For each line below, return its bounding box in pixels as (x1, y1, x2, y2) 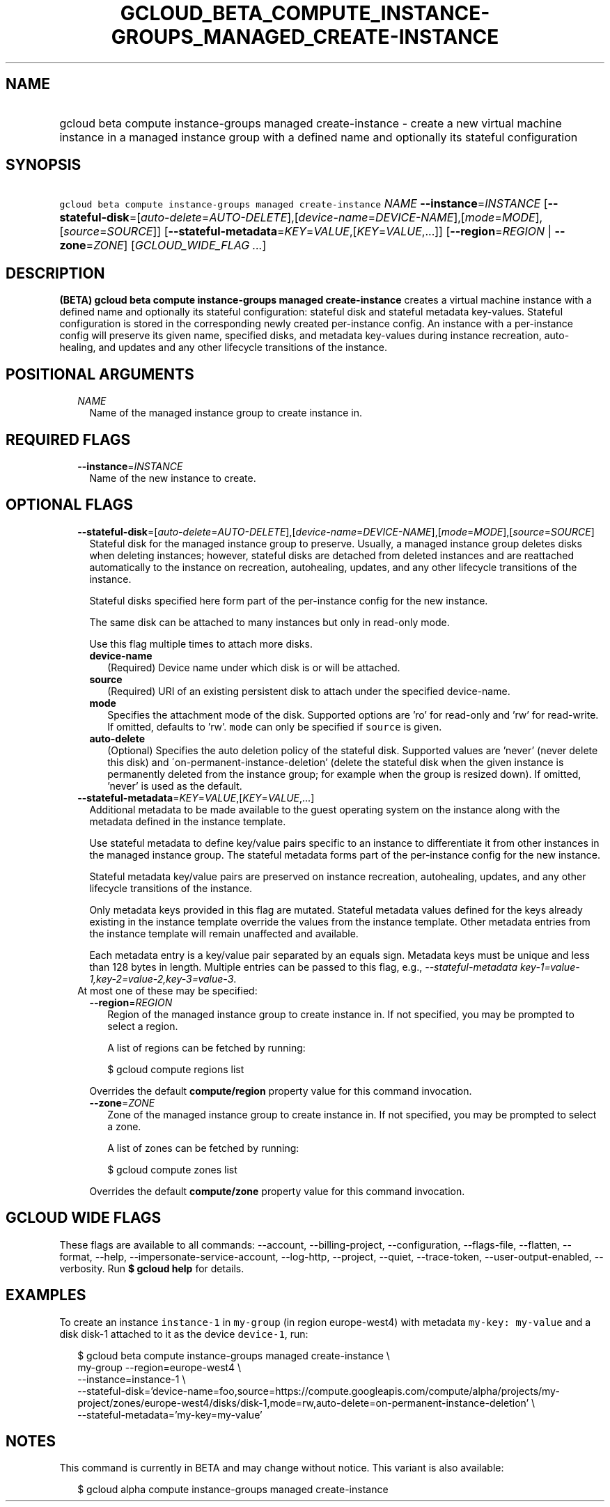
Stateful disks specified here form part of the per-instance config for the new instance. (89, 594, 488, 607)
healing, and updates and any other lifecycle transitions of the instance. (59, 341, 388, 354)
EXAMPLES (6, 1286, 86, 1304)
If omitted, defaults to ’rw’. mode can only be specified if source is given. (107, 720, 442, 733)
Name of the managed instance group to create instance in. (89, 407, 363, 419)
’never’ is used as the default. (107, 779, 242, 792)
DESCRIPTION (6, 264, 105, 282)
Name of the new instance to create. (89, 471, 256, 484)
